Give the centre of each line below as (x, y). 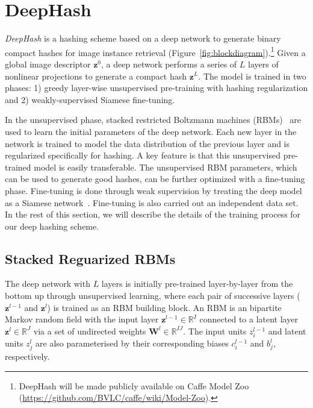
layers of (263, 64)
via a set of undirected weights (90, 331)
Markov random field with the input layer (82, 319)
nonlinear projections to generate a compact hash (96, 76)
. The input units (215, 331)
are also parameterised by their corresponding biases (132, 343)
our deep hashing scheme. (52, 226)
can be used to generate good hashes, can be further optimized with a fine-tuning (155, 179)
